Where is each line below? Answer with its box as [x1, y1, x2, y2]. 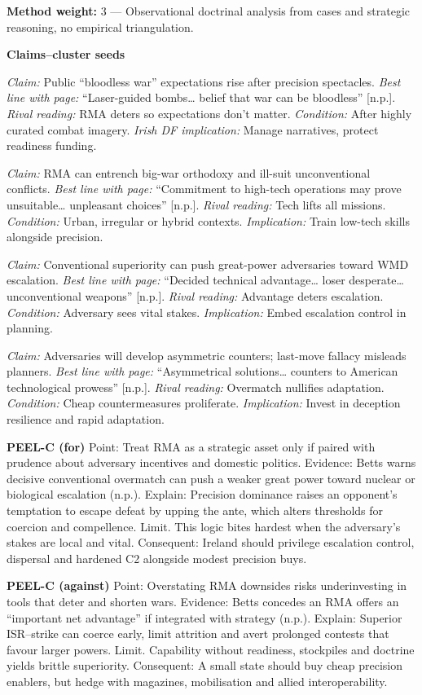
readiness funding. [7, 137, 97, 154]
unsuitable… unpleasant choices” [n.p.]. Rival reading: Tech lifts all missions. [7, 196, 386, 213]
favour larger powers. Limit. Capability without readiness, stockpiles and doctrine [7, 640, 415, 658]
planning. [7, 319, 53, 337]
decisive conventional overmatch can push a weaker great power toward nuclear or [7, 469, 415, 486]
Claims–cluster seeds [7, 46, 125, 63]
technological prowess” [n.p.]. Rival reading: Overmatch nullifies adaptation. [7, 378, 385, 395]
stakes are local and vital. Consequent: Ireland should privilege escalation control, [7, 534, 415, 551]
